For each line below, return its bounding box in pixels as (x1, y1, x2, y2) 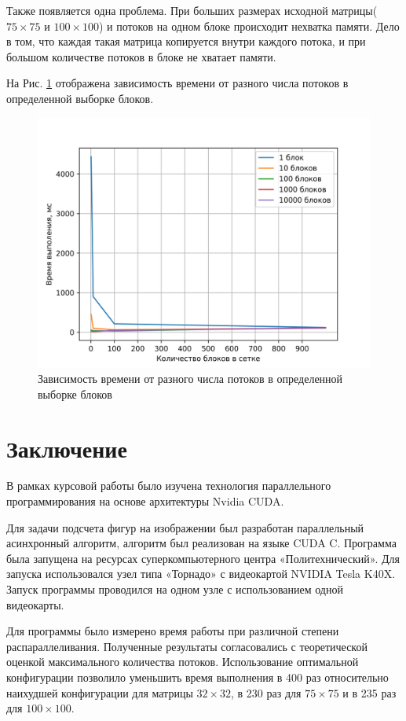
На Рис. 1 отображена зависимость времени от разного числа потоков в (6, 75, 349, 91)
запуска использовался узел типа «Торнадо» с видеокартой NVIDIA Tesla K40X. (6, 565, 396, 582)
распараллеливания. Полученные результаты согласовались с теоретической (6, 638, 368, 654)
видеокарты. (6, 596, 64, 612)
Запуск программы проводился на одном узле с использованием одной (6, 581, 343, 598)
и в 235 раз (342, 684, 397, 701)
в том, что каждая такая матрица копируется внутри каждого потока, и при (6, 33, 366, 50)
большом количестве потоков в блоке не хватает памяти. (6, 48, 276, 64)
